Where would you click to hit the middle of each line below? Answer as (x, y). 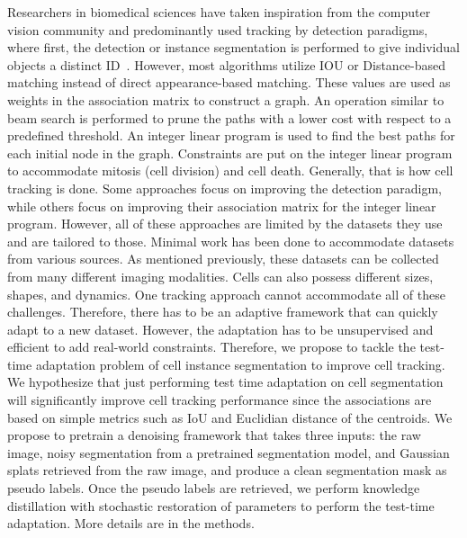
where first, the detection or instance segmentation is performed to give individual (233, 47)
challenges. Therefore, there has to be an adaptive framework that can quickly (223, 312)
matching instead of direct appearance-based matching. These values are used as (229, 82)
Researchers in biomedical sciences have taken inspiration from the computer (219, 12)
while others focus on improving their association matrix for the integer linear (222, 206)
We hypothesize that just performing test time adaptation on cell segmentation (225, 382)
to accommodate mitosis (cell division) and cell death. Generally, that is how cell (230, 170)
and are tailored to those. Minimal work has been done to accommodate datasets (231, 241)
